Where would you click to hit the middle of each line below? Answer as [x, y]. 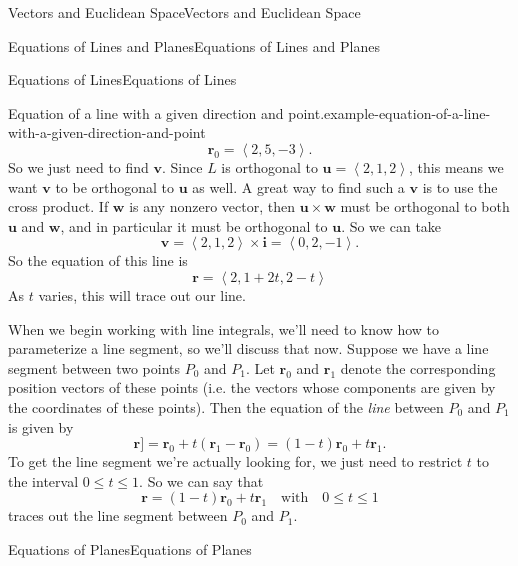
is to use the [460, 186]
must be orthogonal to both [425, 206]
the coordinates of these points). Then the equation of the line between [226, 406]
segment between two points [94, 367]
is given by [41, 426]
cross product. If [58, 206]
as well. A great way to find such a [298, 186]
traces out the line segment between [118, 515]
